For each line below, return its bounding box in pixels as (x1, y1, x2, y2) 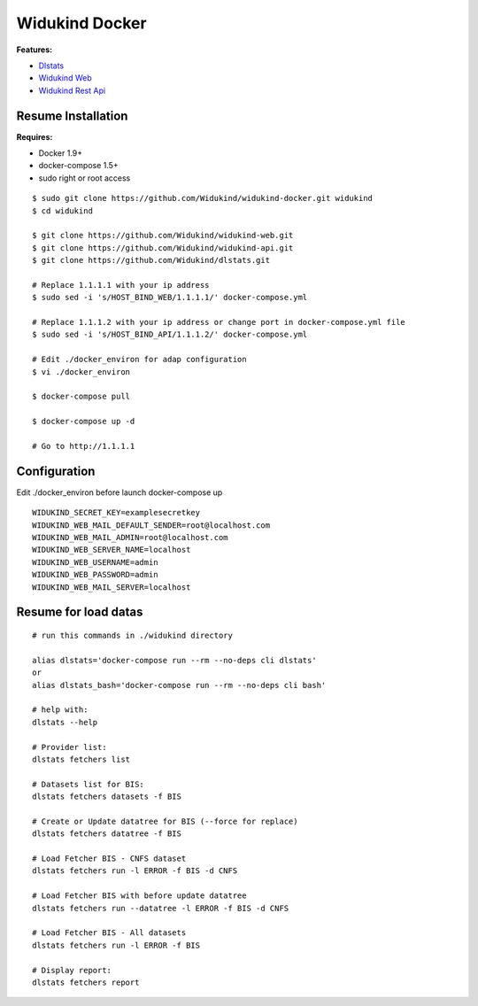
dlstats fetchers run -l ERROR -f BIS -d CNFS (32, 866, 238, 876)
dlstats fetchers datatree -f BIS (32, 829, 181, 839)
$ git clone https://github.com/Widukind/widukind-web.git (32, 230, 294, 241)
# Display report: (32, 965, 112, 975)
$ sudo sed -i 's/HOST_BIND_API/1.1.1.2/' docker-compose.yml (32, 329, 308, 340)
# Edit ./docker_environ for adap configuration (32, 354, 247, 365)
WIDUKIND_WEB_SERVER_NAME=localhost (32, 545, 191, 555)
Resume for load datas (16, 605, 143, 620)
